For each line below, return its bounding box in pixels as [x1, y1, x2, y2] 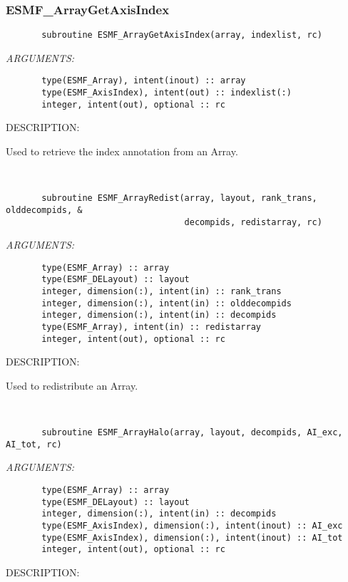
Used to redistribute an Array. [6, 378, 138, 393]
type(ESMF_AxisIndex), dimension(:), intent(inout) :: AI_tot [41, 532, 343, 543]
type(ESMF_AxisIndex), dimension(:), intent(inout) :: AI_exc [41, 521, 343, 531]
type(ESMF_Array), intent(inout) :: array [41, 76, 246, 86]
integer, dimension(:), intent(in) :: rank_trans [41, 286, 282, 297]
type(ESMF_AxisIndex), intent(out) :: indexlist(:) [41, 88, 292, 98]
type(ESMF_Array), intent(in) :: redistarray [41, 322, 261, 333]
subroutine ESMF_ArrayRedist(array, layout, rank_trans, [41, 193, 317, 204]
